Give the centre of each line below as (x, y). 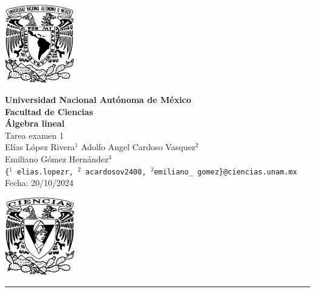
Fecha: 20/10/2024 (39, 183)
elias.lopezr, (45, 172)
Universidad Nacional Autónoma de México (98, 100)
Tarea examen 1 (35, 135)
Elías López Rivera (40, 147)
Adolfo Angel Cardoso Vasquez (138, 147)
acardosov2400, (116, 172)
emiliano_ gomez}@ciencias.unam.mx (226, 172)
